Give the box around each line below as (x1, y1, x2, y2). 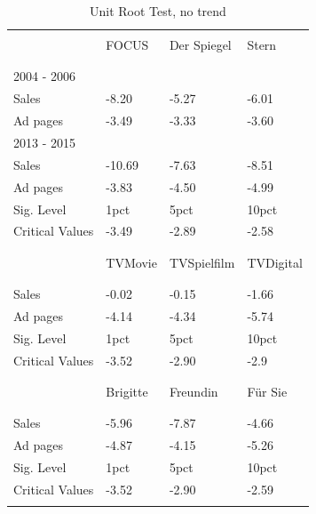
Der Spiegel (169, 36, 232, 54)
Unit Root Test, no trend (89, 2, 226, 20)
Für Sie (247, 381, 288, 400)
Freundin (169, 381, 218, 400)
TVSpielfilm (169, 253, 235, 271)
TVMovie (106, 253, 157, 271)
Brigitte (106, 381, 148, 400)
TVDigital (247, 253, 303, 271)
